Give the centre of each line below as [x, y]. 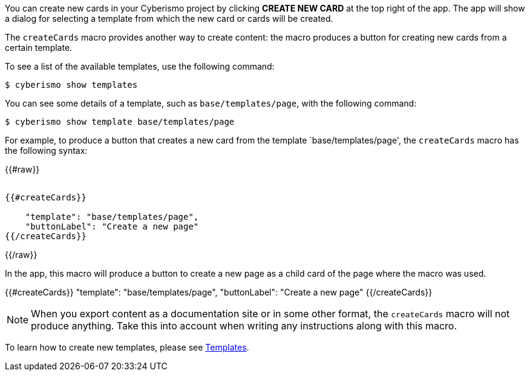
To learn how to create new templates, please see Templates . [127, 347]
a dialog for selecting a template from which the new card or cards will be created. [169, 18]
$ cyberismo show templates [71, 85]
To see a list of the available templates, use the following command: [140, 66]
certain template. [39, 48]
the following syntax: [46, 150]
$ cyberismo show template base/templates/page [120, 122]
